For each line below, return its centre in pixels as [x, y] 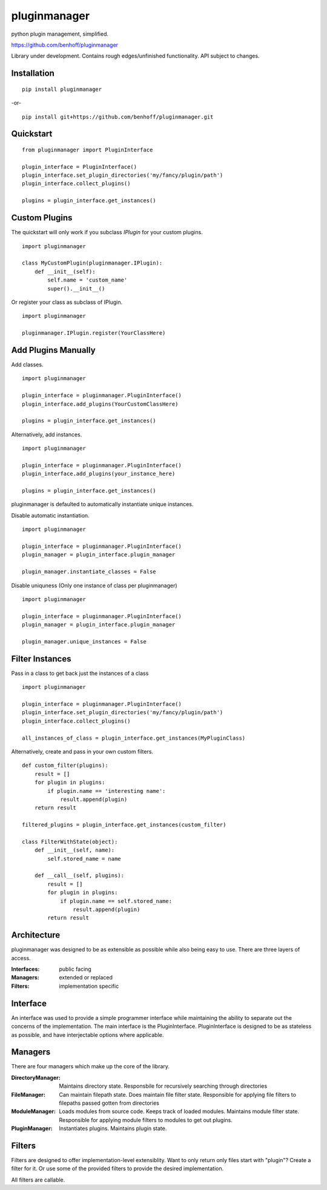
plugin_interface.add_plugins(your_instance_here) [99, 474]
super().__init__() [76, 288]
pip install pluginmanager [62, 89]
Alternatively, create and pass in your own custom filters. [82, 751]
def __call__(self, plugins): [79, 876]
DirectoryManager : [36, 1077]
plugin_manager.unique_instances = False [84, 641]
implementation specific [89, 986]
